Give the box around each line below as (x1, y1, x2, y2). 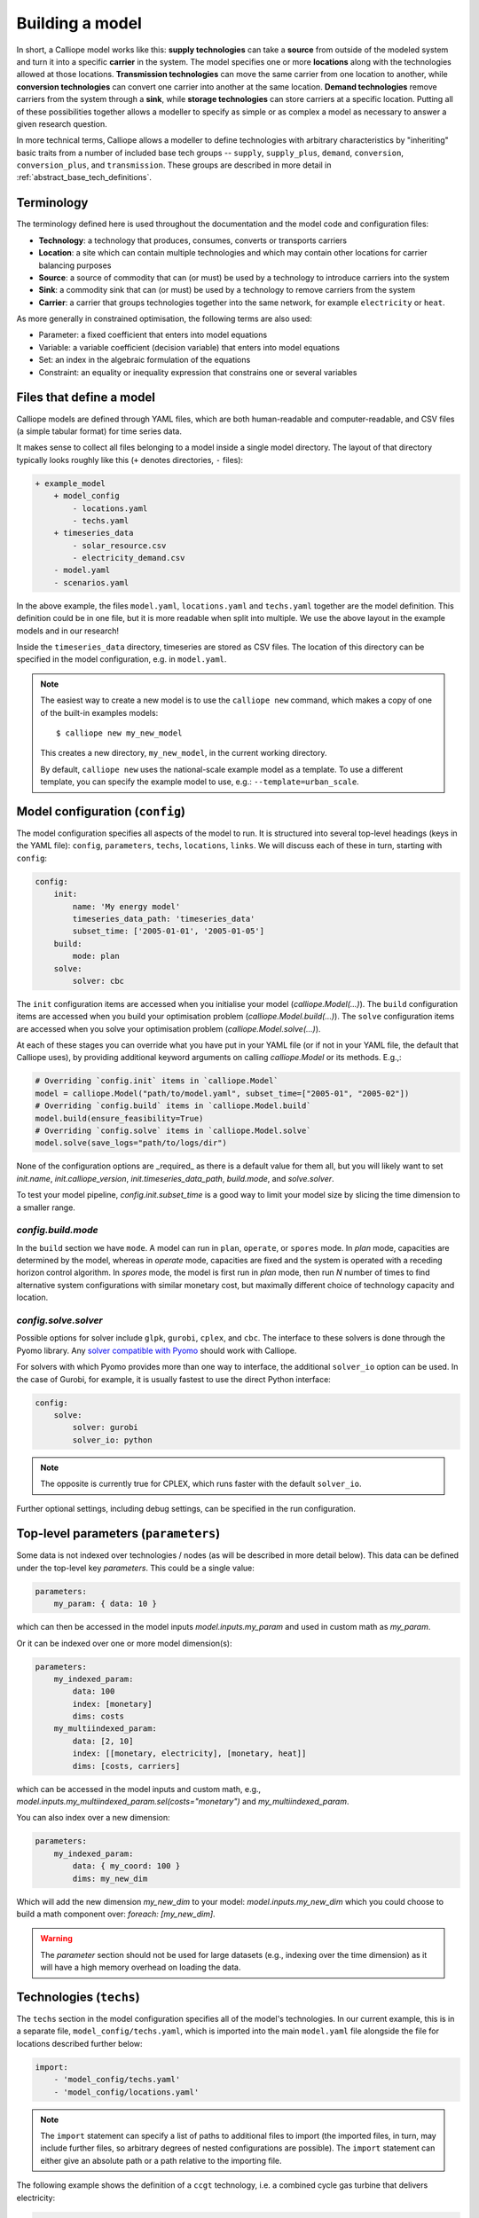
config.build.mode (16, 1224, 99, 1237)
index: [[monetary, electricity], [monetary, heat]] (72, 1749, 307, 1758)
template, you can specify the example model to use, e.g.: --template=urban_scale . (40, 776, 359, 787)
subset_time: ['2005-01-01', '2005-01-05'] (72, 926, 265, 936)
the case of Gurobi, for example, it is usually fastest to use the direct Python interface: (16, 1373, 332, 1384)
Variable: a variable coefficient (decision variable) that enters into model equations (38, 342, 341, 352)
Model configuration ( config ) (16, 804, 186, 819)
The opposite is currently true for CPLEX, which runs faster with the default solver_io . (40, 1478, 363, 1490)
